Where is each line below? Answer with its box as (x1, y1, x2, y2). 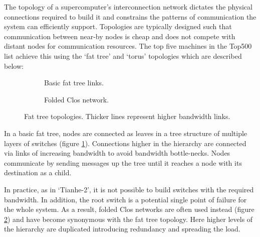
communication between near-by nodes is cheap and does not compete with (4, 31, 235, 41)
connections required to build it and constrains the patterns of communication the (4, 11, 256, 22)
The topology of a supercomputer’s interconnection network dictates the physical (4, 2, 252, 12)
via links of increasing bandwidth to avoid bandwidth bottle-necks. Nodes (4, 148, 230, 158)
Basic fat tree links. (44, 77, 104, 88)
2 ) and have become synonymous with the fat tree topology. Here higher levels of (4, 213, 253, 224)
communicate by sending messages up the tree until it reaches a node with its (4, 157, 242, 168)
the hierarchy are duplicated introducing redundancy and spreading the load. (4, 223, 240, 234)
